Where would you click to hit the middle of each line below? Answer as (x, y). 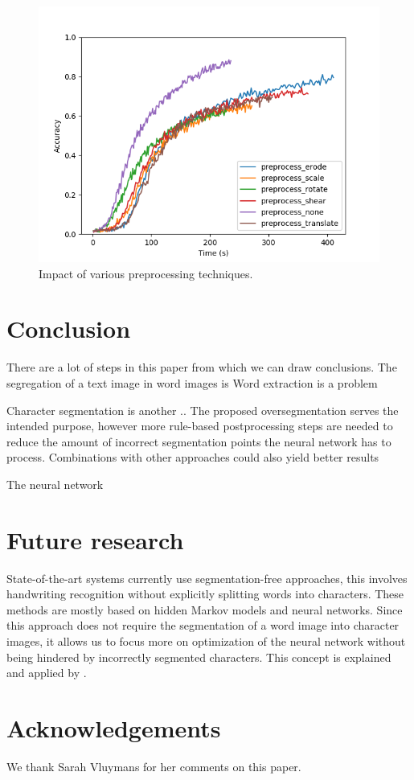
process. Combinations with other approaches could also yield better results (193, 457)
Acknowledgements (114, 727)
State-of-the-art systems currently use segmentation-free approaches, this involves (207, 578)
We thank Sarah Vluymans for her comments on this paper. (154, 766)
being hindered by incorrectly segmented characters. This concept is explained (199, 657)
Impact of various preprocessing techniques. (146, 273)
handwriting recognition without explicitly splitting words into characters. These (205, 594)
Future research (95, 539)
